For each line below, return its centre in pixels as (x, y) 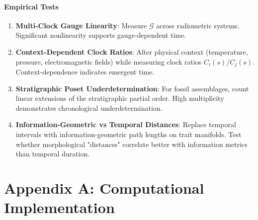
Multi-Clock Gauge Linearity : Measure (81, 25)
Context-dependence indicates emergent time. (85, 72)
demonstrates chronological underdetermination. (89, 108)
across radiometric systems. (198, 25)
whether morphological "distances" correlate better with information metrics (131, 144)
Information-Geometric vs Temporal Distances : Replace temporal (126, 124)
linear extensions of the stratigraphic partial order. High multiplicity (120, 98)
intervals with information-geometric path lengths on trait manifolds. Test (129, 134)
